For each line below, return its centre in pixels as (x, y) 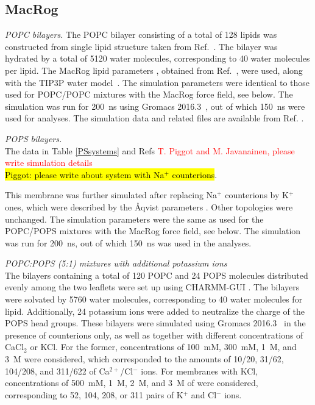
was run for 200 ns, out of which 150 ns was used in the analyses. (128, 242)
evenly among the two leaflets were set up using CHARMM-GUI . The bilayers (152, 287)
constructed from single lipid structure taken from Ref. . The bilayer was (141, 46)
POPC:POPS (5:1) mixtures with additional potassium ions (116, 263)
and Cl (204, 394)
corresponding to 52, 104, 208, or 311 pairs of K (94, 394)
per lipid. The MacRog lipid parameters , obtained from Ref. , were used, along (154, 70)
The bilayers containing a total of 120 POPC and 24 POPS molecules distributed (157, 275)
